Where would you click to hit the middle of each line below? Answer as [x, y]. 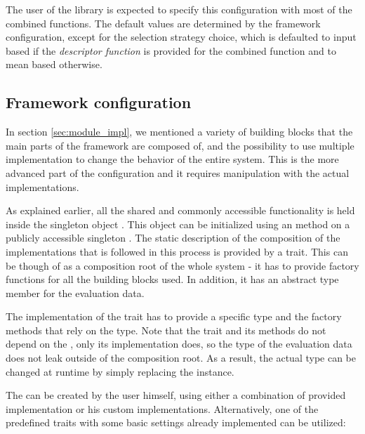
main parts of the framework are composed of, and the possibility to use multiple [180, 145]
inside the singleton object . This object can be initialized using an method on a [178, 224]
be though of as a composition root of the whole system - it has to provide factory [182, 265]
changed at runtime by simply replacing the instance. [120, 371]
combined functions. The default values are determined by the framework [163, 23]
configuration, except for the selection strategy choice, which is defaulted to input [181, 37]
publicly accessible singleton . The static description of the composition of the [173, 238]
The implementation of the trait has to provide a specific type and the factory [174, 316]
